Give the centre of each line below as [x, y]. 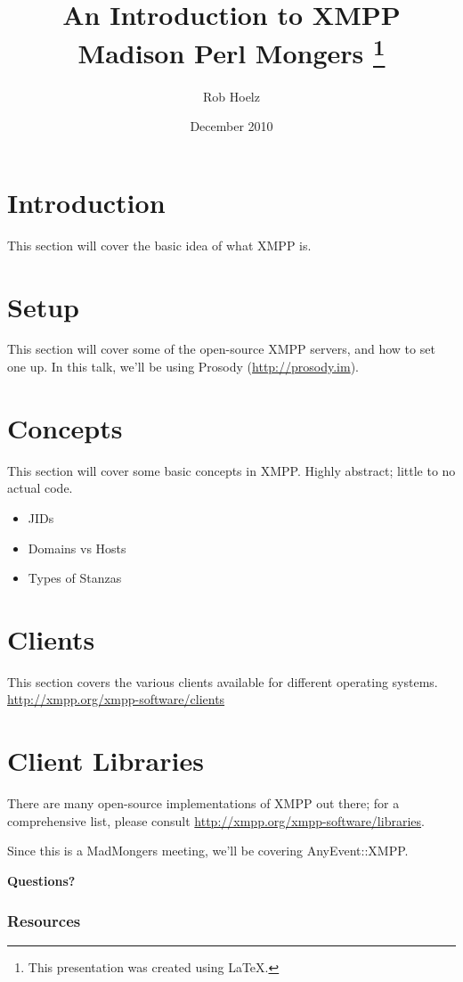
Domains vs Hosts [77, 548]
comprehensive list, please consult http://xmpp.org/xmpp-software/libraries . [216, 820]
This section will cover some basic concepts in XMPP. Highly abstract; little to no [231, 470]
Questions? [41, 880]
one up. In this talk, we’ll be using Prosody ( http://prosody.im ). [183, 367]
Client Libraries [106, 761]
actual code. [40, 488]
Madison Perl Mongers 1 [231, 51]
